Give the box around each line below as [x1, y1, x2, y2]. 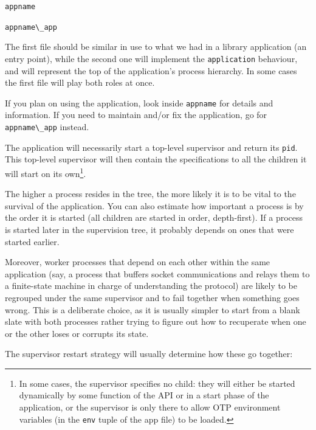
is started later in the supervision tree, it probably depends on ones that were [5, 223, 294, 235]
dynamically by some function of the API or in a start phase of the [19, 389, 269, 401]
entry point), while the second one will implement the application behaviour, [5, 52, 298, 64]
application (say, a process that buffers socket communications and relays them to [5, 267, 310, 280]
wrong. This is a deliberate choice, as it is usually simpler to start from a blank [5, 303, 300, 316]
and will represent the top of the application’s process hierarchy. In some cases [5, 64, 297, 77]
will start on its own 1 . [5, 165, 86, 179]
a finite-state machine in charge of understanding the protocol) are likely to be [5, 279, 297, 292]
